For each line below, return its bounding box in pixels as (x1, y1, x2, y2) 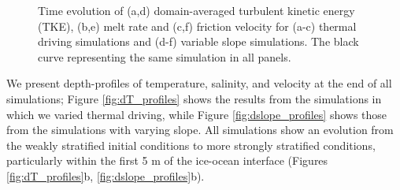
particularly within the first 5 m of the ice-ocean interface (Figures (6, 152, 328, 169)
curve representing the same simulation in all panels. (38, 48, 291, 65)
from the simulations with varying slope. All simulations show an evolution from (6, 121, 394, 138)
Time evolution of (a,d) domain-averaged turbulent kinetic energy (38, 2, 355, 18)
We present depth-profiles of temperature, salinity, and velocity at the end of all (6, 75, 392, 91)
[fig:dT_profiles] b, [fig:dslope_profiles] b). (6, 167, 205, 184)
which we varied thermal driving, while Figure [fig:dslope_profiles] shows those (6, 106, 387, 122)
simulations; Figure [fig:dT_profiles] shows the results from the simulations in (6, 90, 382, 106)
